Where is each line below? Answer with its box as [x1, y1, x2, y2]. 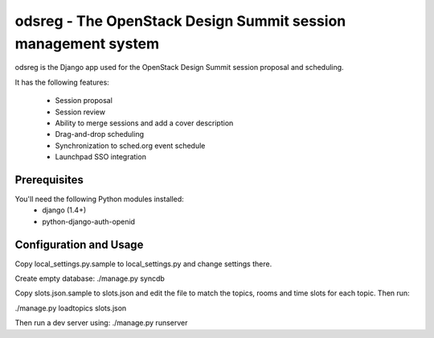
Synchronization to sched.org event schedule [55, 141, 206, 150]
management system [14, 35, 160, 52]
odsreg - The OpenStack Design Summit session [14, 12, 346, 30]
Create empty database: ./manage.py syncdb [14, 274, 165, 283]
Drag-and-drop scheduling [55, 130, 145, 139]
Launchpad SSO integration [55, 152, 146, 162]
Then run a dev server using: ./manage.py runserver [14, 318, 188, 328]
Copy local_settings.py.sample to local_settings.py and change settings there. [14, 258, 272, 269]
